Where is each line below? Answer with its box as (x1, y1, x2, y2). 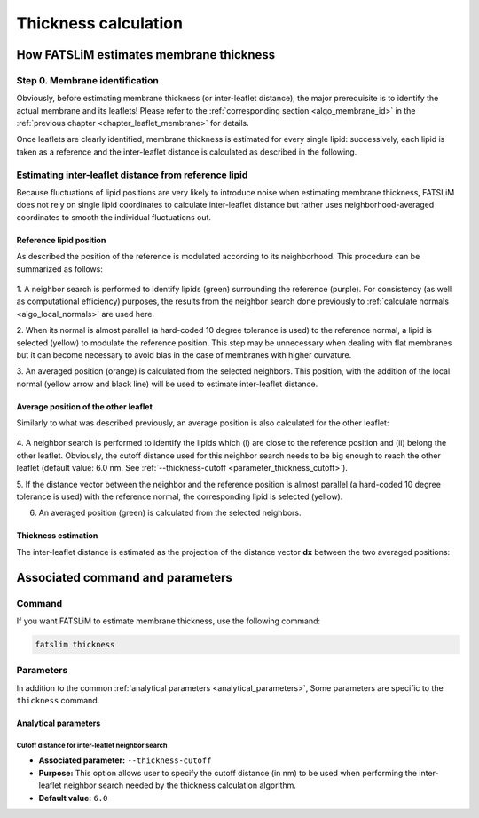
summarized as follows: (16, 263, 104, 274)
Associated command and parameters (16, 569, 232, 585)
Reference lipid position (16, 234, 106, 245)
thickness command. (16, 695, 100, 706)
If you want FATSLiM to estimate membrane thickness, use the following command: (16, 615, 321, 626)
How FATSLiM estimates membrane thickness (16, 47, 276, 62)
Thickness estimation (16, 530, 98, 541)
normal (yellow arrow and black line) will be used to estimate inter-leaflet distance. (16, 378, 318, 389)
